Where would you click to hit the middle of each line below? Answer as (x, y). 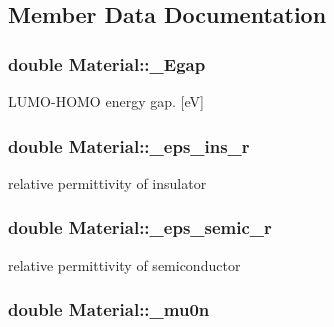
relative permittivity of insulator (107, 182)
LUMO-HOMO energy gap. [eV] (106, 101)
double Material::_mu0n (109, 309)
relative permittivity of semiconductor (124, 264)
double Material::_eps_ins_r (129, 145)
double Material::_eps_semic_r (140, 227)
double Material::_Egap (107, 63)
